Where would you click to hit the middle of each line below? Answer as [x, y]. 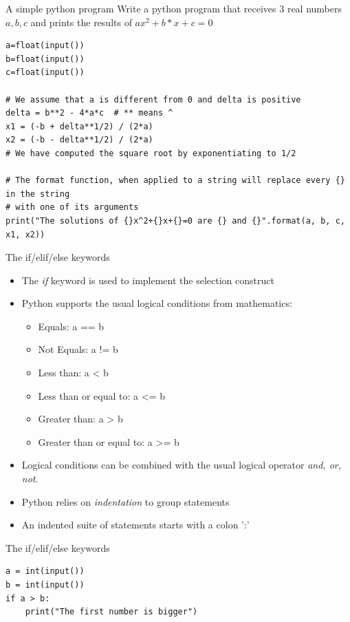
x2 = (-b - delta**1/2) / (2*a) [79, 140]
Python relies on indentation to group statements [125, 501]
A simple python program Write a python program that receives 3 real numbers [174, 8]
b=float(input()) [45, 59]
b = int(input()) [45, 585]
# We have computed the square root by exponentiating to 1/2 [151, 153]
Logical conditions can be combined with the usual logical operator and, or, [182, 465]
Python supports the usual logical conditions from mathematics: [157, 303]
